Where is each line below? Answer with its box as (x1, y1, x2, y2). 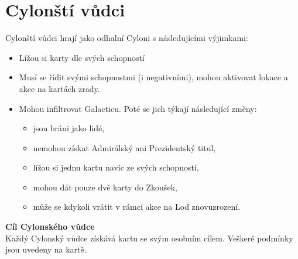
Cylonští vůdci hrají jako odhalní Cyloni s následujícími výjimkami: (5, 32, 248, 44)
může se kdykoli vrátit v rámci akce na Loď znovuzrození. (33, 200, 241, 213)
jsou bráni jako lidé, (33, 122, 105, 134)
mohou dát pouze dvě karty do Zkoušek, (33, 180, 177, 193)
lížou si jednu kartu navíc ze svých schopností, (33, 161, 199, 173)
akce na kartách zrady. (19, 82, 100, 94)
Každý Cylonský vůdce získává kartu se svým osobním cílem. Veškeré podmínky (5, 231, 293, 244)
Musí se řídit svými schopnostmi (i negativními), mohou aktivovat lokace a (19, 71, 288, 83)
